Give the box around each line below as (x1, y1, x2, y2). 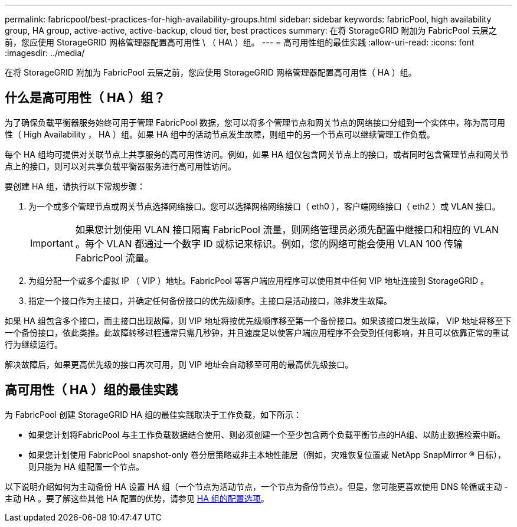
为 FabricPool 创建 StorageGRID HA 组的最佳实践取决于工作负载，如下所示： (5, 409, 302, 420)
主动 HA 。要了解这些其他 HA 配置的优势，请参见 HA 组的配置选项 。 (5, 493, 269, 503)
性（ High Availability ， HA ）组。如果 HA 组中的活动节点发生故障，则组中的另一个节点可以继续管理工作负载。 (5, 129, 435, 139)
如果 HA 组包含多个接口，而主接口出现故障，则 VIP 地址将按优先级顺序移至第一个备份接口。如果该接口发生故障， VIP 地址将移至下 (5, 315, 512, 326)
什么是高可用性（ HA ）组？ (5, 90, 166, 106)
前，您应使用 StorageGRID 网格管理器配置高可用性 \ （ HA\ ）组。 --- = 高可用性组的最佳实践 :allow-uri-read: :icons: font (5, 37, 475, 47)
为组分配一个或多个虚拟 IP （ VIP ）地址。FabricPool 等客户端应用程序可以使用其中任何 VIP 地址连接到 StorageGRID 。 (28, 275, 489, 286)
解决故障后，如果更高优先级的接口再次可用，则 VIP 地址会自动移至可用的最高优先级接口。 (5, 359, 354, 369)
